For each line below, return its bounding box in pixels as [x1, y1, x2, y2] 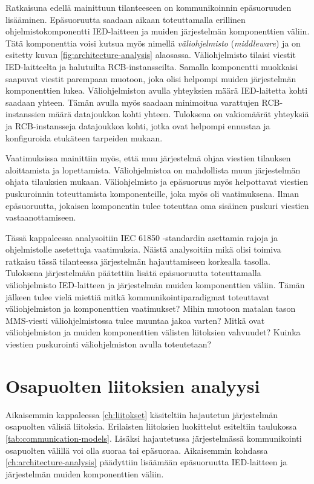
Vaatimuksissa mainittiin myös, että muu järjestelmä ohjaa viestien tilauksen [5, 152, 291, 164]
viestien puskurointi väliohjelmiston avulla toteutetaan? [5, 338, 212, 350]
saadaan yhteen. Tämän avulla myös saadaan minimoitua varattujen [5, 95, 259, 108]
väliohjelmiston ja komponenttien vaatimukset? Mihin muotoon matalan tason [5, 302, 296, 315]
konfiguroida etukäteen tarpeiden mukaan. [5, 131, 163, 144]
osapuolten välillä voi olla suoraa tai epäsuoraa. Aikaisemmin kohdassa [5, 444, 268, 456]
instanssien [5, 108, 46, 120]
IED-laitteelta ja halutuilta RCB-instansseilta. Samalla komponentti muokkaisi [5, 60, 298, 73]
